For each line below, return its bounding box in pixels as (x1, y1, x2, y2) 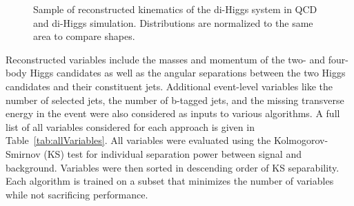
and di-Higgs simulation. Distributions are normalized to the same (33, 15, 313, 30)
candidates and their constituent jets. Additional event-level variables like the (6, 79, 333, 93)
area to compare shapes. (33, 29, 135, 43)
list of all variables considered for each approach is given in (6, 119, 255, 134)
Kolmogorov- (273, 133, 328, 147)
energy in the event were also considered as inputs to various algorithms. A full (6, 106, 340, 121)
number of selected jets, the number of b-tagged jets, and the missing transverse (6, 92, 344, 107)
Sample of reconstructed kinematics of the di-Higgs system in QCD (33, 2, 317, 16)
